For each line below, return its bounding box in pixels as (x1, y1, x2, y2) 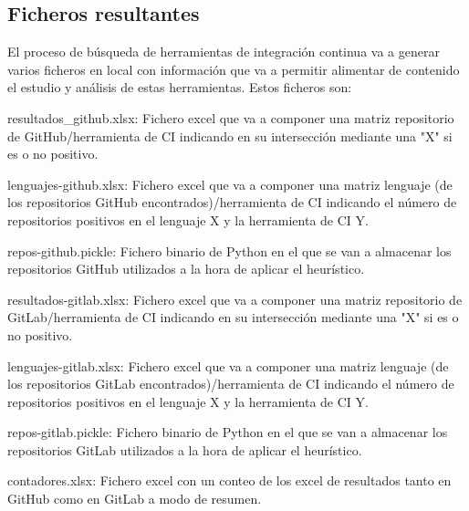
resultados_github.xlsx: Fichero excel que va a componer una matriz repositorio (7, 108, 454, 127)
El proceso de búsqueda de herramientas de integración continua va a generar (7, 42, 440, 61)
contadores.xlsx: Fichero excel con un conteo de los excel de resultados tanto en (7, 471, 452, 490)
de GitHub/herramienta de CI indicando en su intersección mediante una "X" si (7, 126, 453, 145)
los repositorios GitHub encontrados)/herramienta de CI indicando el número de (7, 193, 457, 212)
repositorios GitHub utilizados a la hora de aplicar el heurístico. (7, 259, 365, 278)
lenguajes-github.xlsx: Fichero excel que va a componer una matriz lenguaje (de (7, 174, 453, 193)
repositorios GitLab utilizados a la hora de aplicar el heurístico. (7, 440, 362, 459)
